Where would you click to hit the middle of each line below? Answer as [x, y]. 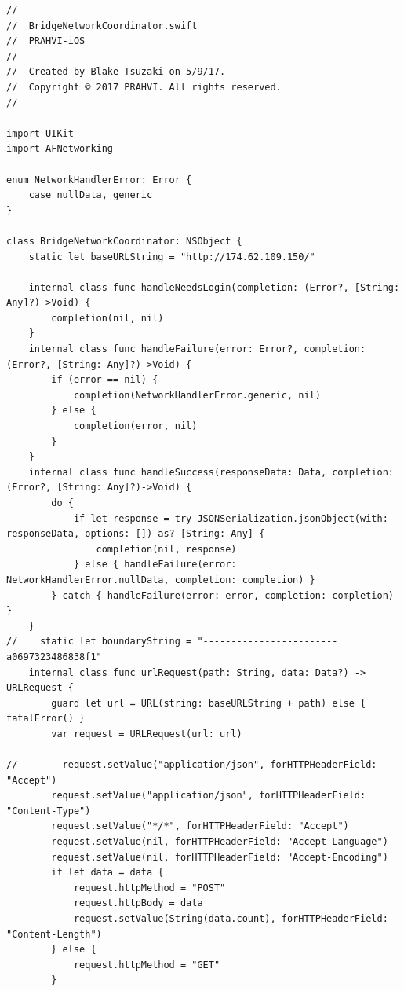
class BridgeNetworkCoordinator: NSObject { [124, 241]
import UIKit [40, 133]
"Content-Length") [54, 934]
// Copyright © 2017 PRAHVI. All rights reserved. [144, 87]
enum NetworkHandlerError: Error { [99, 180]
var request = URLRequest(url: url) [147, 734]
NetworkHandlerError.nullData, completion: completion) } [161, 580]
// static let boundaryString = [99, 642]
